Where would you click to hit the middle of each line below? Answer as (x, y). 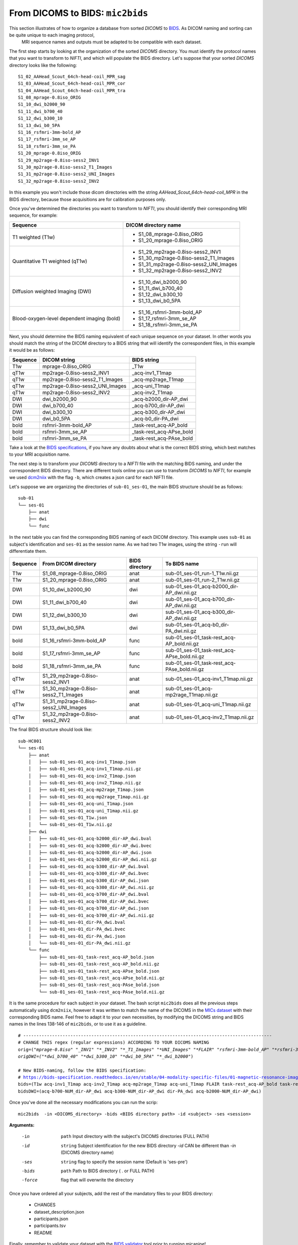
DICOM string (59, 360)
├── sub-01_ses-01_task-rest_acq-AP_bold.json (97, 957)
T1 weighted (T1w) (34, 237)
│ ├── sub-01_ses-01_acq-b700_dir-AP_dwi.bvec (88, 901)
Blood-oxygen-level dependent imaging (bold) (66, 318)
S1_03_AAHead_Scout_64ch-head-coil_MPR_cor (72, 84)
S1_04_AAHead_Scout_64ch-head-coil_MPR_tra (72, 90)
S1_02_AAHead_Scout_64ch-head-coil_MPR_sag (72, 76)
